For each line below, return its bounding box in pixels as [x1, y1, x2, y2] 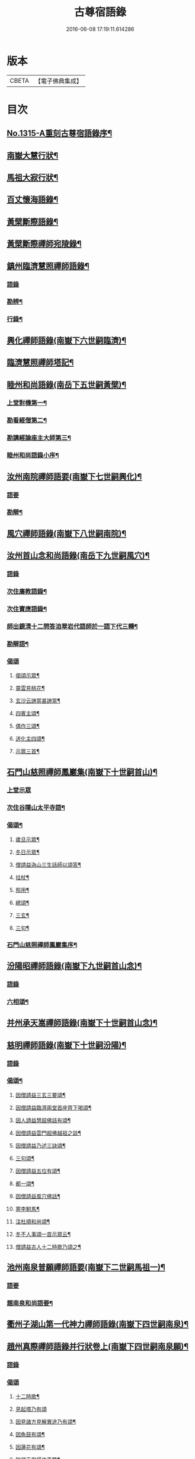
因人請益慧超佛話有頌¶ [15, 1117, 71, 1124]
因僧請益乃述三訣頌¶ [15, 1142, 66, 1149]
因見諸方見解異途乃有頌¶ [15, 1418, 76, 1426]
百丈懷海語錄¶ [7, 195, 59, 205]
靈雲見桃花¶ [15, 685, 45, 692]
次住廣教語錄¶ [7, 588, 47, 596]
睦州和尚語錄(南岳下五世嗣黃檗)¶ [7, 379, 127, 390]
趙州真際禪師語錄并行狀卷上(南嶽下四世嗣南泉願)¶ [7, 1341, 189, 1351]
